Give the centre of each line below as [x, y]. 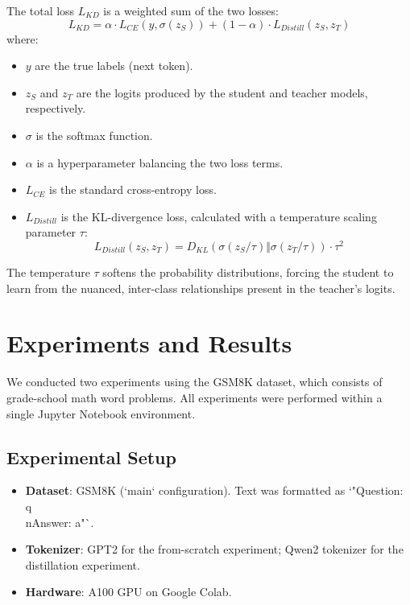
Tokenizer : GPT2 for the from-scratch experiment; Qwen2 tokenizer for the [214, 549]
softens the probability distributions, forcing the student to [248, 272]
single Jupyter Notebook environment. [101, 413]
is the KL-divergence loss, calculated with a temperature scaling [219, 216]
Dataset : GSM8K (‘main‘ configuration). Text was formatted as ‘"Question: [214, 490]
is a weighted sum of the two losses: [191, 10]
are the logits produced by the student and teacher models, [222, 92]
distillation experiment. [83, 564]
